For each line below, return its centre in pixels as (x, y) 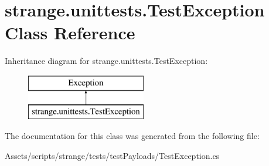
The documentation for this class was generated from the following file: (132, 136)
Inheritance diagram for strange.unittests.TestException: (106, 61)
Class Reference (70, 33)
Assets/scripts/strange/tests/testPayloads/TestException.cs (112, 155)
